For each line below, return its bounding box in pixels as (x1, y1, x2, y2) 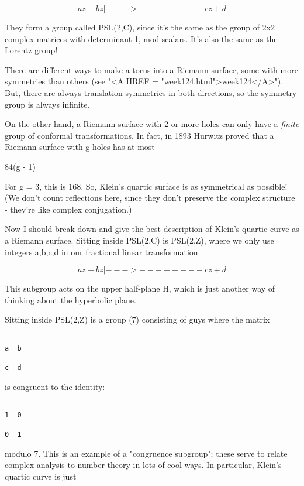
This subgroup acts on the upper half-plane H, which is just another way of (5, 282, 275, 295)
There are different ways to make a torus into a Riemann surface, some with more (5, 63, 298, 76)
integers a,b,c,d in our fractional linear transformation (5, 245, 198, 258)
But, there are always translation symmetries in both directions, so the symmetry (5, 86, 297, 98)
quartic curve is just (5, 470, 77, 482)
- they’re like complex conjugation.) (5, 203, 132, 215)
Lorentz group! (5, 44, 58, 56)
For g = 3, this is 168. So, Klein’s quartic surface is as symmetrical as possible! (5, 180, 288, 192)
